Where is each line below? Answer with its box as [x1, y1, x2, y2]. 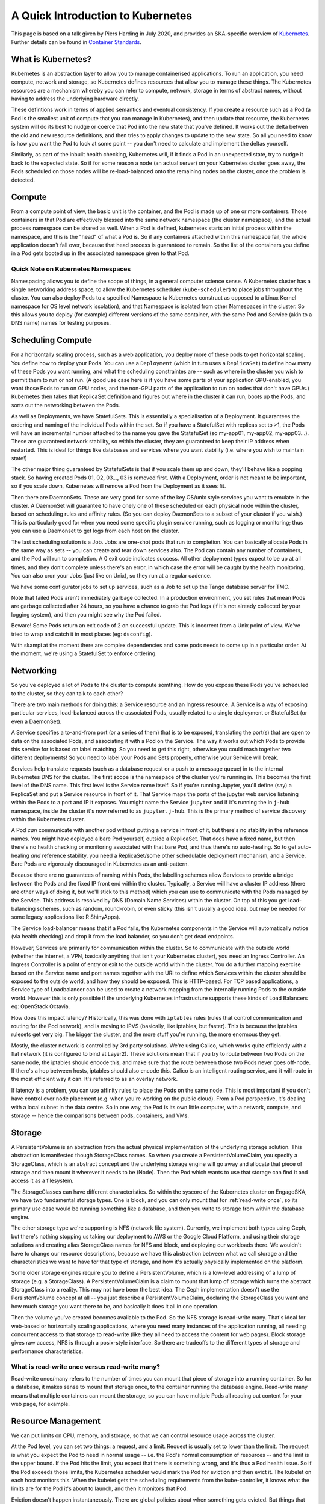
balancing [11, 905, 36, 912]
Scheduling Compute [11, 335, 93, 345]
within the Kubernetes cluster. [11, 816, 85, 823]
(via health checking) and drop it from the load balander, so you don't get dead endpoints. [11, 933, 235, 940]
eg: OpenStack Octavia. [11, 1003, 70, 1010]
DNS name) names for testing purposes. [11, 319, 111, 327]
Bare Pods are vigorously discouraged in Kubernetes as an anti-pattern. [11, 860, 190, 868]
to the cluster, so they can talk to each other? [11, 689, 123, 697]
